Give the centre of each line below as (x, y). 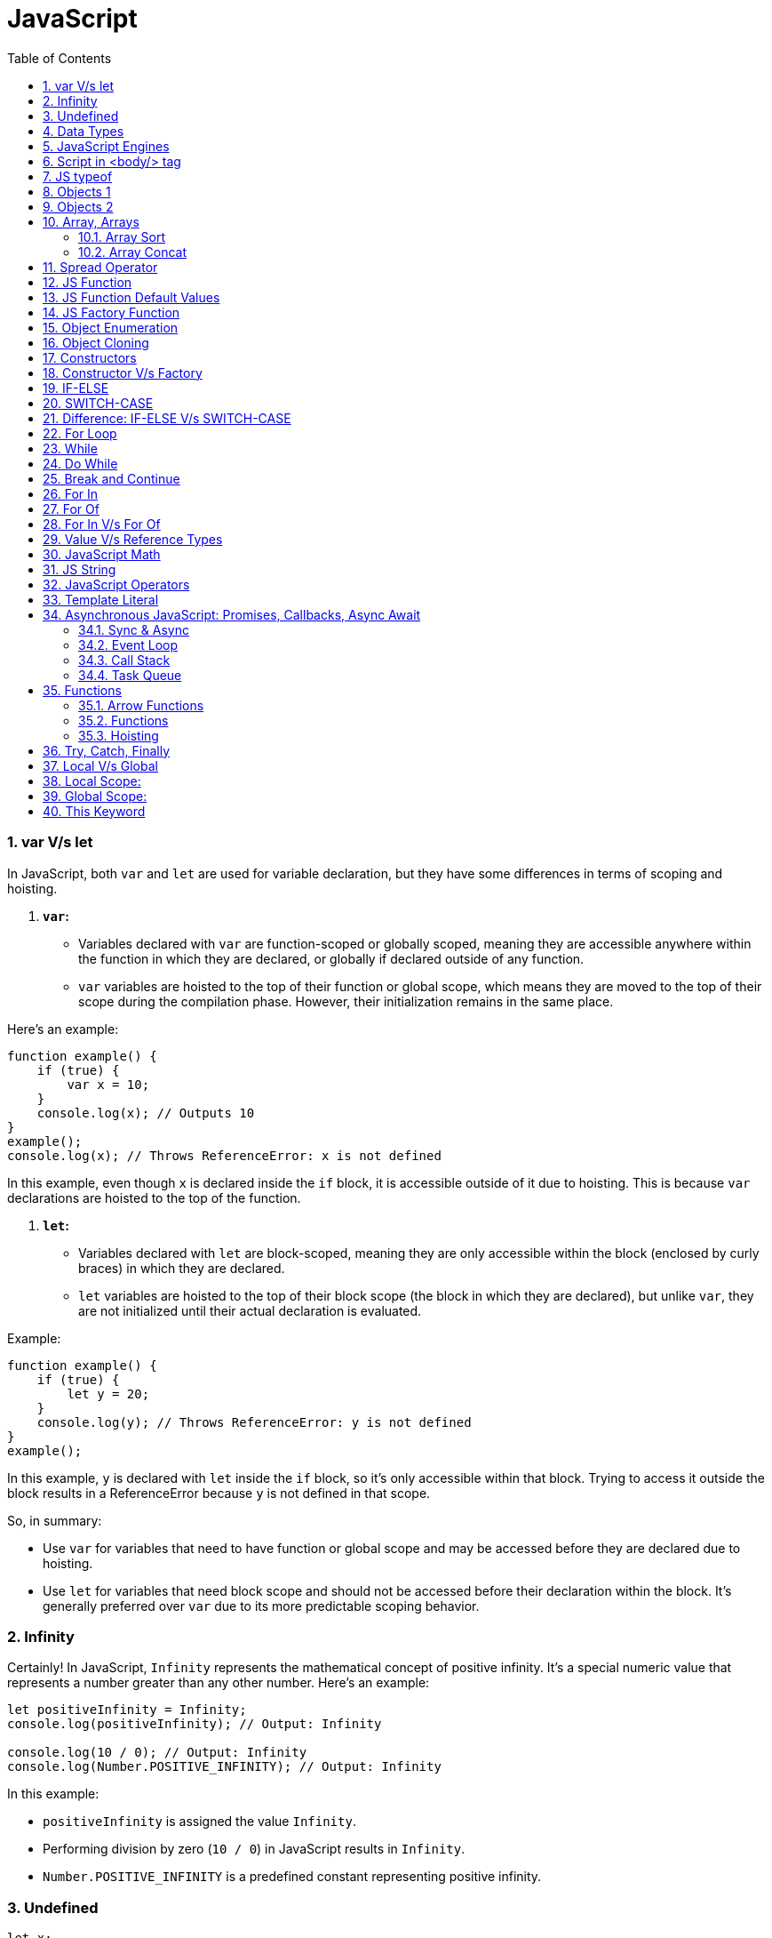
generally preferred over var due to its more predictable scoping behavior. (261, 1606)
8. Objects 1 (77, 191)
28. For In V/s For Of (102, 524)
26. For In (71, 493)
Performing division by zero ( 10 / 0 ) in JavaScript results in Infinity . (254, 1849)
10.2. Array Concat (133, 252)
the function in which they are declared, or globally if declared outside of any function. (331, 958)
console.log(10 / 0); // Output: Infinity (157, 1753)
